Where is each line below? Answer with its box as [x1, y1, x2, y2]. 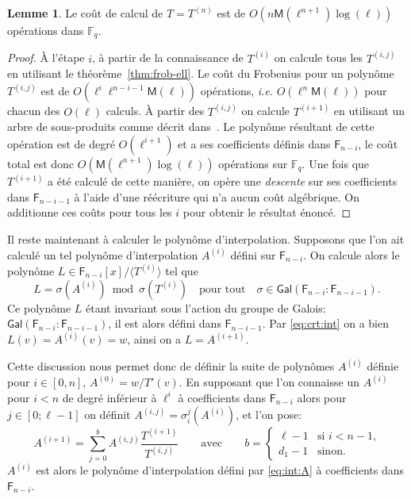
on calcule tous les [274, 49, 363, 66]
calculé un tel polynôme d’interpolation [7, 246, 198, 263]
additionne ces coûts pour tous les [7, 204, 172, 221]
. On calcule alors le [303, 246, 400, 263]
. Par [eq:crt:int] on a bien [262, 315, 389, 332]
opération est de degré [7, 135, 115, 152]
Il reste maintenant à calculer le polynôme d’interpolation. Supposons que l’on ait [7, 230, 405, 247]
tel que [165, 262, 198, 278]
